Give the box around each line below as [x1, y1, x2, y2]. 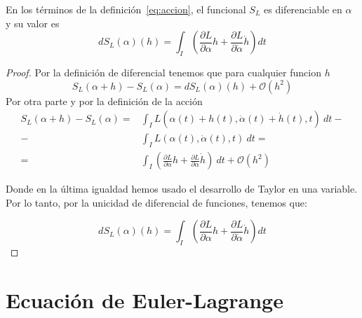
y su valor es [6, 15, 60, 30]
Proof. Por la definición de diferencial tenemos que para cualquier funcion [6, 64, 321, 79]
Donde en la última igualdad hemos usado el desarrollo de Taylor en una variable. [6, 181, 358, 196]
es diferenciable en [264, 2, 342, 16]
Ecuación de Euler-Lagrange [6, 285, 283, 314]
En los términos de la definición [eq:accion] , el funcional [6, 2, 246, 16]
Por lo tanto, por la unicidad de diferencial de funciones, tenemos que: [6, 195, 307, 209]
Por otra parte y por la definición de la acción [6, 93, 203, 108]
